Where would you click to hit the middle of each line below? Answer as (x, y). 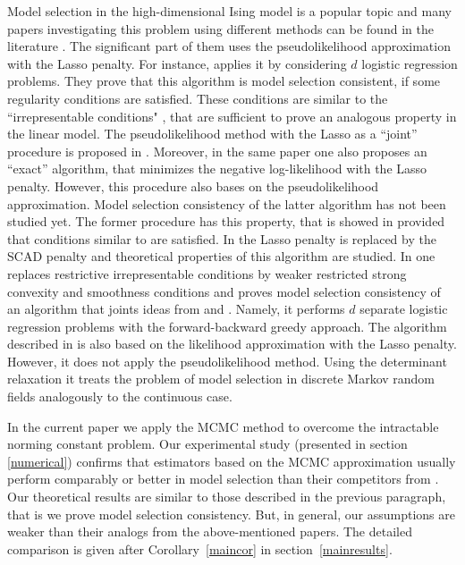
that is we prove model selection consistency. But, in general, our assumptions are (231, 514)
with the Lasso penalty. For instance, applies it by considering (177, 63)
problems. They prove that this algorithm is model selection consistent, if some (224, 81)
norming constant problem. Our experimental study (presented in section (207, 444)
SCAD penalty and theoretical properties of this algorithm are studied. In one (221, 256)
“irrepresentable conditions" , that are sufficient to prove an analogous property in (232, 116)
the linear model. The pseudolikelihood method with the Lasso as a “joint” (212, 134)
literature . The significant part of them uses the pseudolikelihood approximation (229, 46)
